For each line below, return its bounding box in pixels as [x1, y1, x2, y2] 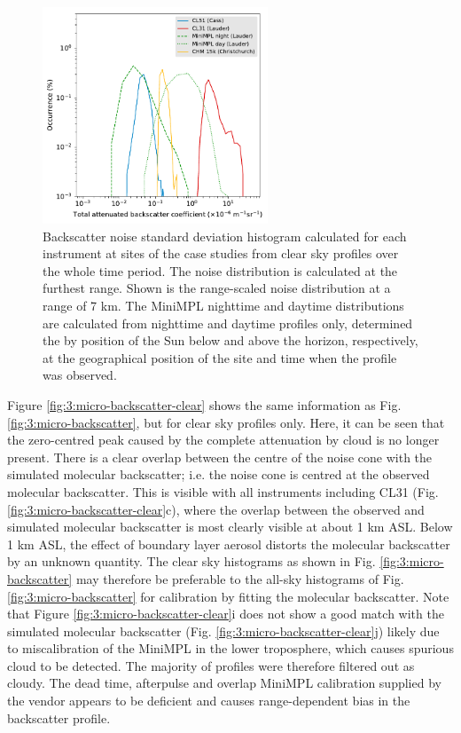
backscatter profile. [7, 708, 111, 727]
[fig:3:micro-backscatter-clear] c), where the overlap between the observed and [7, 500, 425, 518]
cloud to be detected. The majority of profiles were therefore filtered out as [7, 656, 415, 674]
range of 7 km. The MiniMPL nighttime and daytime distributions [43, 296, 404, 314]
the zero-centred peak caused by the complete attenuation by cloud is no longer [7, 430, 440, 449]
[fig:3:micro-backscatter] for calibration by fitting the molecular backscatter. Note [7, 587, 449, 605]
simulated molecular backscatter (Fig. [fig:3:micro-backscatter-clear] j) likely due [7, 621, 440, 640]
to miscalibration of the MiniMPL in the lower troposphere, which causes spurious [7, 639, 454, 658]
